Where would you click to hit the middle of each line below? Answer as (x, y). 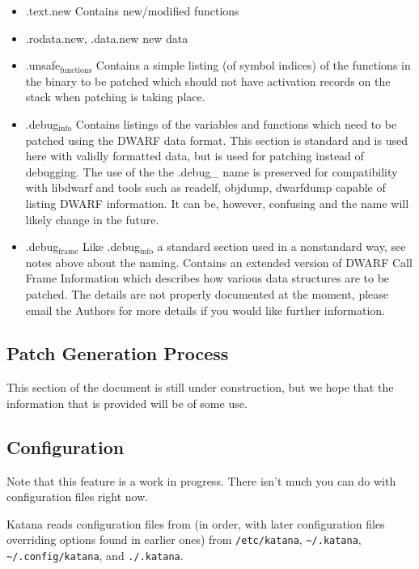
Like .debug (111, 246)
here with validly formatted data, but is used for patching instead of (195, 156)
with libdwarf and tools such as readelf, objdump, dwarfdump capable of (205, 187)
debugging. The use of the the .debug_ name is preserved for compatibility (212, 171)
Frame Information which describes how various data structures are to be (207, 278)
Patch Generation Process (118, 353)
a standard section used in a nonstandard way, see (281, 246)
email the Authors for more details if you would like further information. (205, 310)
